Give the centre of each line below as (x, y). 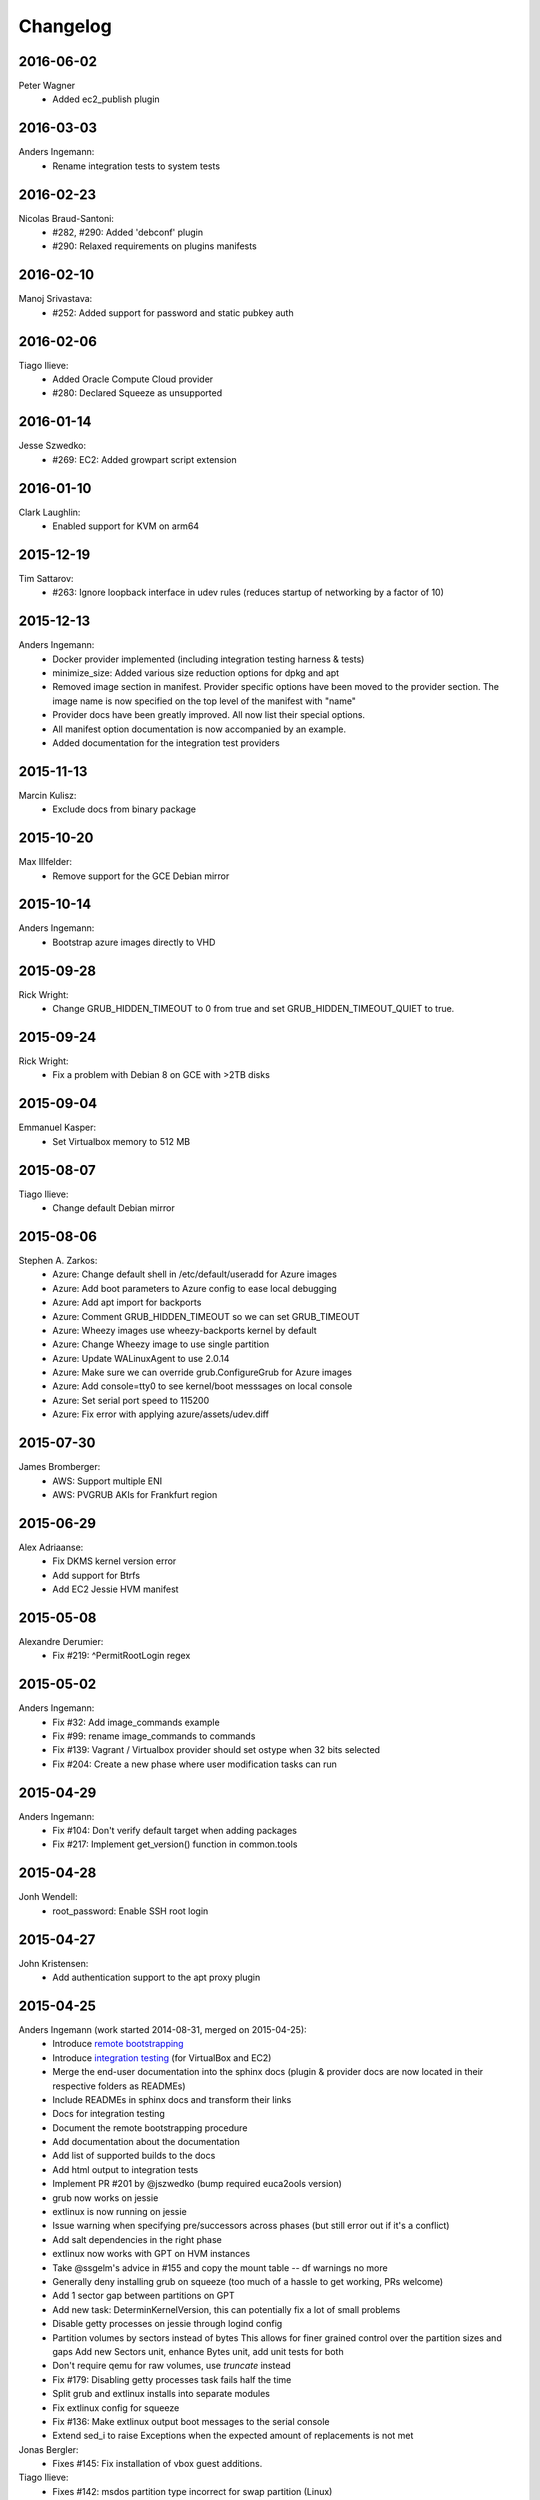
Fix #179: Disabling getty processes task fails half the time (172, 2379)
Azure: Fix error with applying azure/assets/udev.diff (161, 1414)
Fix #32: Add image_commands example (136, 1722)
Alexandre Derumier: (61, 1641)
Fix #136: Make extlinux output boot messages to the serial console (191, 2421)
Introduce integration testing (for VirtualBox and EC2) (162, 2057)
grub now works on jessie (105, 2197)
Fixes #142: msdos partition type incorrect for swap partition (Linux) (192, 2491)
